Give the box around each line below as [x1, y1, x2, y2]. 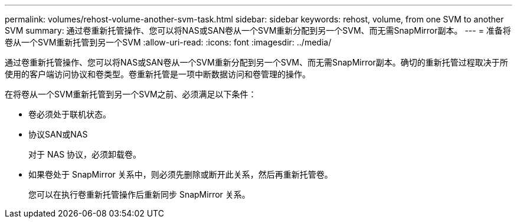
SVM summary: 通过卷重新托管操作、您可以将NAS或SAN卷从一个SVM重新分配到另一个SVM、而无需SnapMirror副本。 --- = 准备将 [5, 25, 511, 35]
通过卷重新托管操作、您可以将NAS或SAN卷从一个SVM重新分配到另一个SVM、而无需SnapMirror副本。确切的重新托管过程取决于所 [5, 57, 508, 67]
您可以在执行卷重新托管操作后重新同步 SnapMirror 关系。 [28, 189, 250, 199]
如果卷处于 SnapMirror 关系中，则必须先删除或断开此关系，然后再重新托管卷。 [28, 169, 333, 179]
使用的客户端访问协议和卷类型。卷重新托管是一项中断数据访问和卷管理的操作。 [5, 69, 310, 79]
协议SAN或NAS [28, 129, 88, 139]
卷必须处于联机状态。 [28, 109, 111, 119]
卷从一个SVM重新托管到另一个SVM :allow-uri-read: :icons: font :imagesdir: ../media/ [5, 37, 332, 47]
